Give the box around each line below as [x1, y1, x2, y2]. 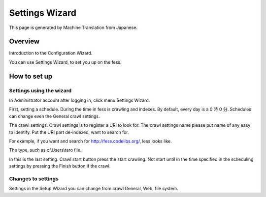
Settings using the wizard [9, 87, 72, 94]
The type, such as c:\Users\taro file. [9, 147, 82, 153]
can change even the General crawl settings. [9, 113, 100, 119]
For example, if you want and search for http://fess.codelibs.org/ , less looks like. [9, 138, 172, 144]
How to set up [9, 72, 53, 81]
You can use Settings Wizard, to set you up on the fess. [9, 59, 122, 65]
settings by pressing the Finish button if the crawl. [9, 163, 111, 169]
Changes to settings [9, 175, 59, 182]
